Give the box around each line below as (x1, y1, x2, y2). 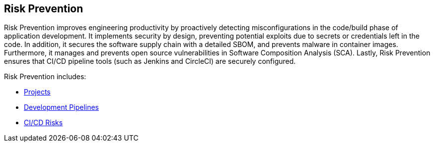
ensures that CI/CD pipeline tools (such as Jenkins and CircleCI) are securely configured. (4, 57, 296, 66)
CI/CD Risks (24, 118, 63, 127)
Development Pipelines (24, 103, 99, 112)
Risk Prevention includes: (4, 72, 86, 81)
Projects (24, 88, 51, 97)
